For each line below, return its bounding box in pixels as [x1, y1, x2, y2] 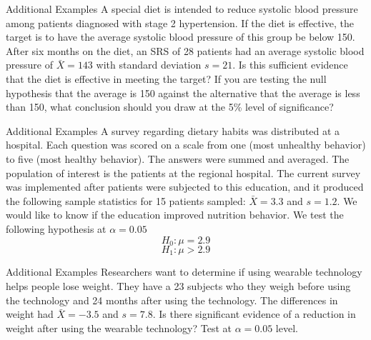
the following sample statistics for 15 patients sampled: [6, 193, 246, 208]
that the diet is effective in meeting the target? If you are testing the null [6, 71, 327, 86]
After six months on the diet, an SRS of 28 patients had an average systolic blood [6, 43, 365, 58]
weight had [6, 306, 54, 321]
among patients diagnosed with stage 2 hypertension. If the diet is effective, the [6, 15, 354, 30]
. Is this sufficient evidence [232, 57, 348, 72]
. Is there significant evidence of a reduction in [152, 306, 356, 321]
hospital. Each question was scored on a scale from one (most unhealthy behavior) [6, 137, 366, 152]
